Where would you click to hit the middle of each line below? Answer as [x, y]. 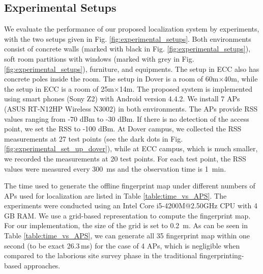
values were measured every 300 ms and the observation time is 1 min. [115, 168]
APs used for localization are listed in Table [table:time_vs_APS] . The [115, 195]
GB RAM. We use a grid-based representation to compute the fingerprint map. [127, 215]
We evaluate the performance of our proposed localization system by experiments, [132, 29]
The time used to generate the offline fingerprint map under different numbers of [130, 186]
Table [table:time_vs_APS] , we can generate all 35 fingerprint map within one [127, 236]
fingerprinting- [222, 255]
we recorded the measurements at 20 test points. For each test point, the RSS [125, 158]
